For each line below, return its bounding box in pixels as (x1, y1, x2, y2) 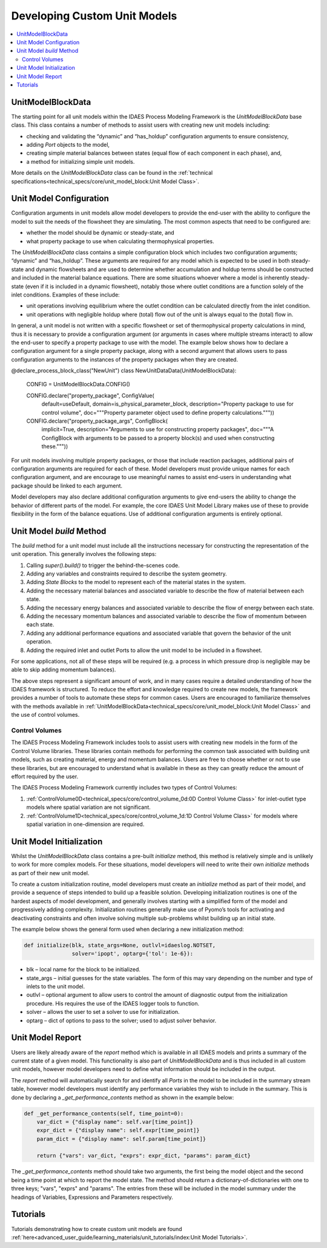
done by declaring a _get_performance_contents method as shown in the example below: (11, 1093, 234, 1101)
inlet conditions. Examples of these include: (11, 291, 121, 298)
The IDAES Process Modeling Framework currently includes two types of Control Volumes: (11, 784, 237, 791)
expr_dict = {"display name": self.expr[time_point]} (36, 1127, 200, 1134)
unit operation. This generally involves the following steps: (11, 551, 157, 558)
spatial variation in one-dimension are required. (26, 820, 145, 828)
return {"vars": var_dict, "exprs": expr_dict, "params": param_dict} (36, 1152, 251, 1159)
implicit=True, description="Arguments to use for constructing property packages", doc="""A (41, 426, 274, 433)
